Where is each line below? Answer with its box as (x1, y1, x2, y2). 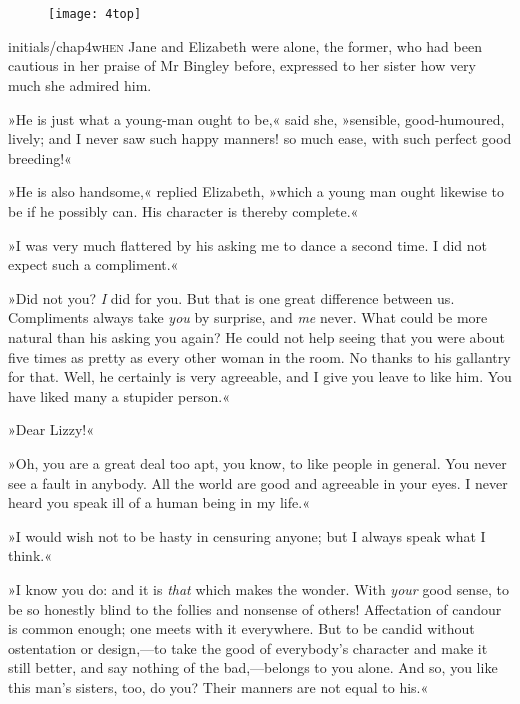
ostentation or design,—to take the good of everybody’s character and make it (8, 637, 488, 658)
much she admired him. (8, 75, 152, 96)
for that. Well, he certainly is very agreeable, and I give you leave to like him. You (8, 366, 512, 387)
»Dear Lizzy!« (8, 419, 94, 440)
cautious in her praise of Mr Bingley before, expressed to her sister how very (8, 55, 477, 76)
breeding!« (8, 147, 72, 168)
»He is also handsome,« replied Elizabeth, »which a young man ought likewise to (8, 181, 504, 202)
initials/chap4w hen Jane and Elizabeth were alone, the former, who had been (8, 35, 482, 56)
